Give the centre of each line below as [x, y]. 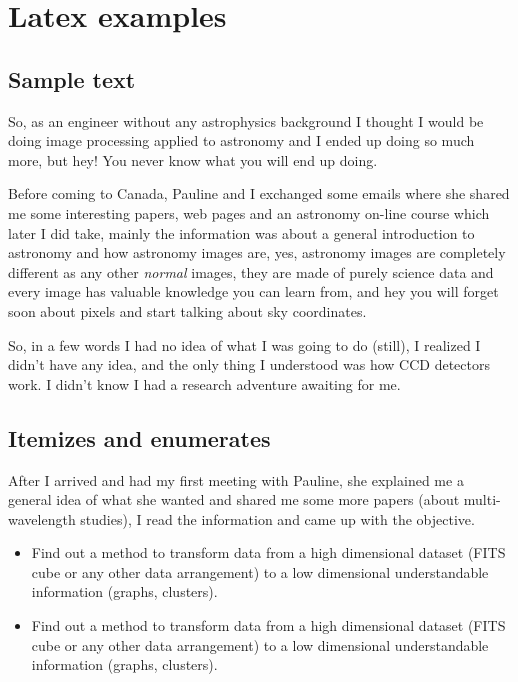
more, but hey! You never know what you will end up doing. [193, 159]
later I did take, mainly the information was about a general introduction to [241, 232]
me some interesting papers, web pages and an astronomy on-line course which [249, 212]
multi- [482, 499]
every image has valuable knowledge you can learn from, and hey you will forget [253, 291]
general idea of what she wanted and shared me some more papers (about [234, 499]
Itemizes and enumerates [139, 437]
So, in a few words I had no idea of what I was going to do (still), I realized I [244, 344]
